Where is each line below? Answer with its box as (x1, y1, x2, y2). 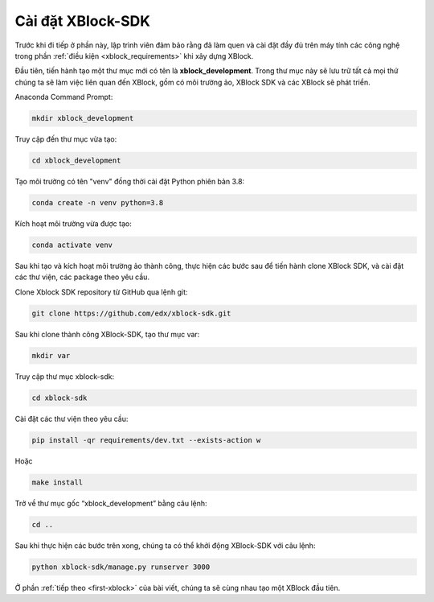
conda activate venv (31, 241, 113, 249)
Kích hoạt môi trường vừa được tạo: (14, 219, 132, 229)
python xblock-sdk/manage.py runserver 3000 (31, 562, 211, 571)
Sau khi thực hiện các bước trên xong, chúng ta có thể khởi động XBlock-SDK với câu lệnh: (14, 540, 316, 550)
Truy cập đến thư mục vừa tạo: (14, 134, 117, 144)
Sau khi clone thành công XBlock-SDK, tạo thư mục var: (14, 329, 200, 339)
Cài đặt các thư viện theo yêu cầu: (14, 414, 129, 423)
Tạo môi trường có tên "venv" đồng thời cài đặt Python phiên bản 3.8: (14, 177, 245, 187)
